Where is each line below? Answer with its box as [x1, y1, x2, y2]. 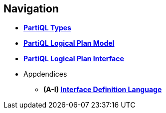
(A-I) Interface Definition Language [43, 85, 162, 94]
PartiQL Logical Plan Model [23, 39, 115, 48]
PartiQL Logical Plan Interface [23, 54, 124, 63]
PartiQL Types [23, 23, 71, 32]
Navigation [3, 2, 59, 15]
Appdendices [23, 70, 67, 79]
